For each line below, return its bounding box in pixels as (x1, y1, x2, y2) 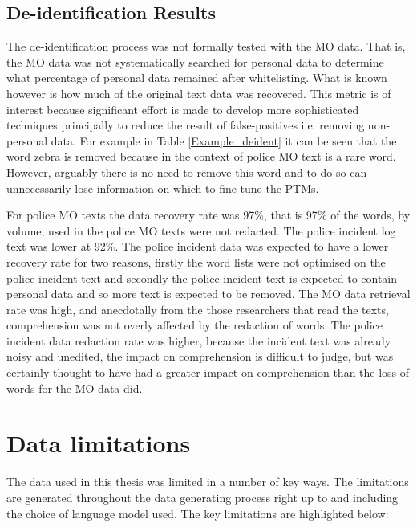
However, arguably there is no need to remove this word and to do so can (6, 163, 367, 180)
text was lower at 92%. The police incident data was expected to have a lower (6, 238, 389, 255)
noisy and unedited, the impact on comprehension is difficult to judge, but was (6, 348, 394, 365)
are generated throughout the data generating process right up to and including (6, 488, 399, 505)
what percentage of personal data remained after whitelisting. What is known (6, 69, 387, 86)
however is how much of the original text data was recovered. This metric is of (6, 84, 391, 101)
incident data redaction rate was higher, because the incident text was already (6, 332, 391, 349)
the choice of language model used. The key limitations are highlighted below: (6, 505, 389, 521)
